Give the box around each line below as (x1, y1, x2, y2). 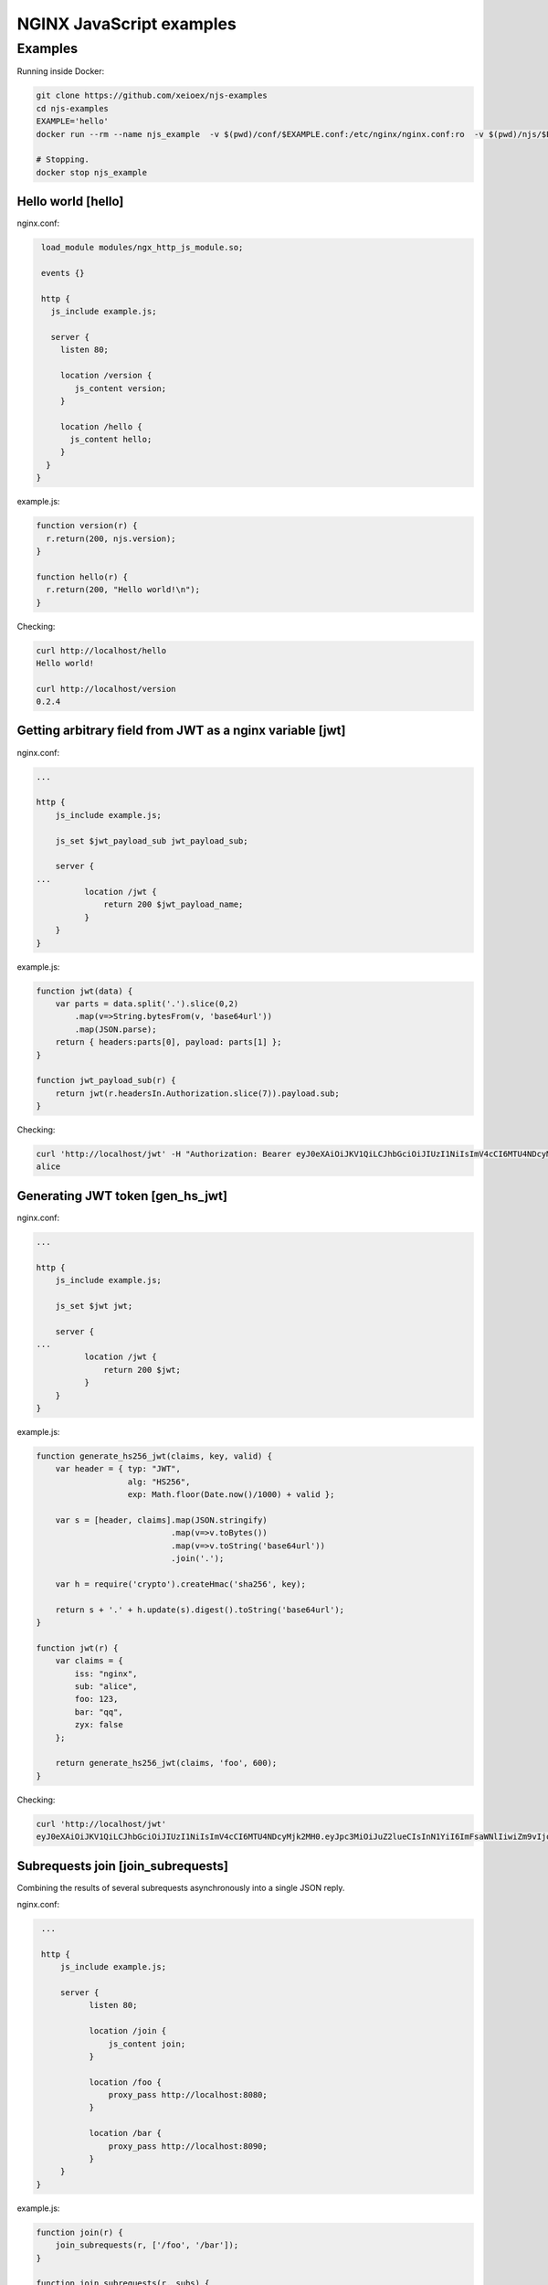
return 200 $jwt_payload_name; (103, 899, 244, 909)
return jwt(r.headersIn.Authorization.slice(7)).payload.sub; (55, 1088, 340, 1099)
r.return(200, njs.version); (46, 533, 177, 544)
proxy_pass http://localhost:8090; (108, 2141, 269, 2152)
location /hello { (59, 421, 143, 431)
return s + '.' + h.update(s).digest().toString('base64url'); (55, 1604, 345, 1615)
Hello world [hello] (16, 194, 124, 209)
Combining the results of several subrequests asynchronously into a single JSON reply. (16, 1882, 345, 1893)
